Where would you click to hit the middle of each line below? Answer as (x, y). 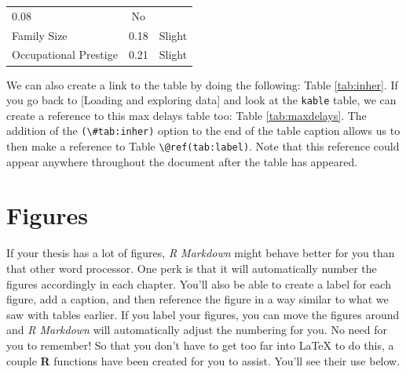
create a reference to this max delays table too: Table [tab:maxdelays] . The (187, 115)
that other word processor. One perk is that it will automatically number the (192, 268)
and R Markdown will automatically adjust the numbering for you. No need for (197, 330)
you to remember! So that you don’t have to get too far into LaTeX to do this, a (200, 345)
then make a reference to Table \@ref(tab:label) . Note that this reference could (203, 146)
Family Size (40, 35)
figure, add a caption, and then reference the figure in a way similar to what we (198, 299)
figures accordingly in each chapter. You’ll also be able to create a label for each (199, 283)
